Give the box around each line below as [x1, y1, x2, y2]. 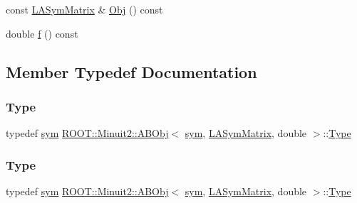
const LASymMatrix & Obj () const [6, 2, 163, 16]
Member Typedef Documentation [6, 60, 257, 82]
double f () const [6, 26, 78, 40]
